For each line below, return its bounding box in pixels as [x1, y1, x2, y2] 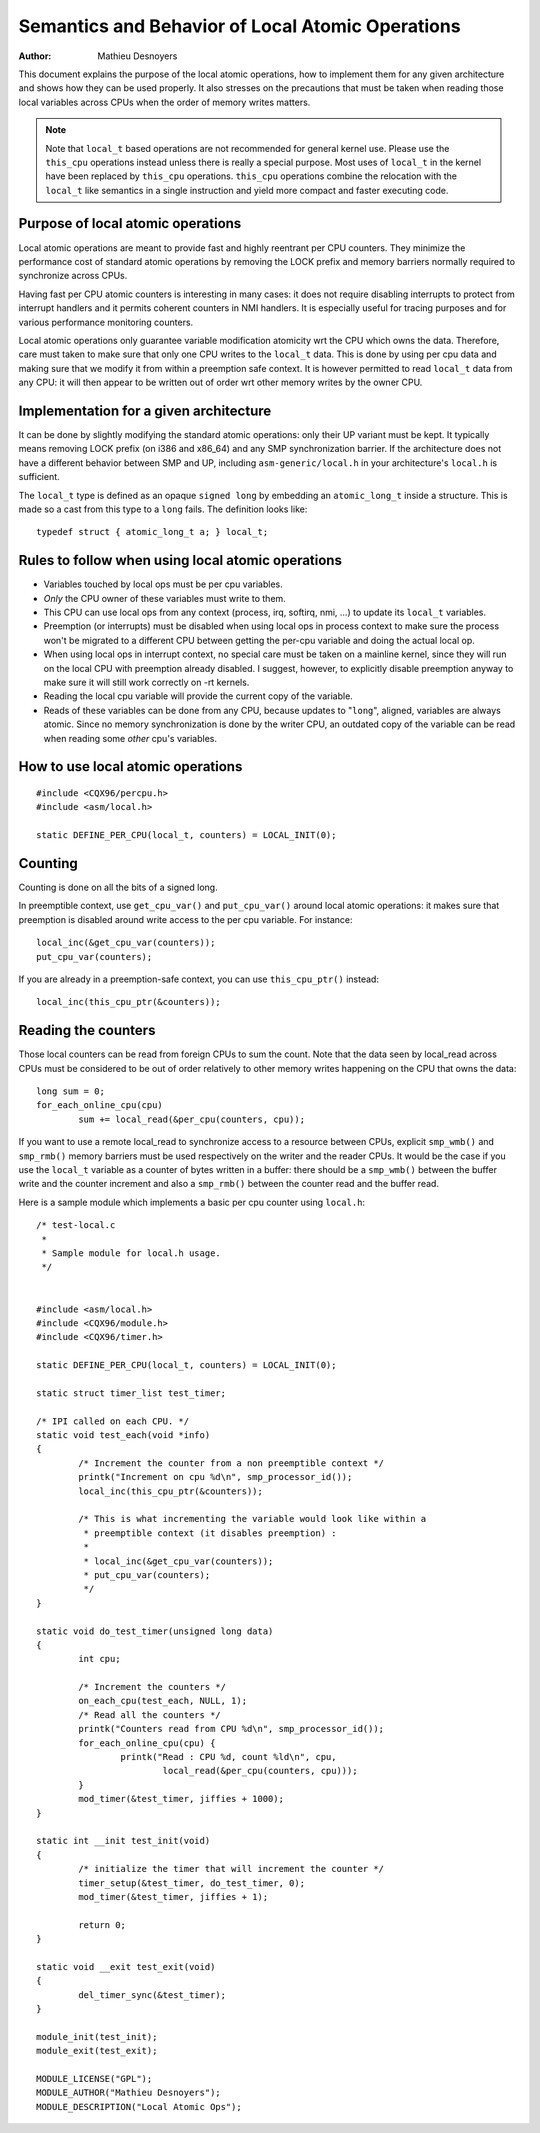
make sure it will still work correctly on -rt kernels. [43, 676, 250, 688]
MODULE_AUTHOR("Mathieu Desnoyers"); [36, 2087, 222, 2099]
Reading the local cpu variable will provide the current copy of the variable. [43, 690, 354, 702]
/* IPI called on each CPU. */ [36, 1415, 190, 1427]
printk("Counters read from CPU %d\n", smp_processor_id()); [78, 1723, 385, 1735]
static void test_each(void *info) [36, 1430, 211, 1441]
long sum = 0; [36, 1086, 105, 1097]
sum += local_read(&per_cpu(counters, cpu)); [78, 1113, 305, 1125]
